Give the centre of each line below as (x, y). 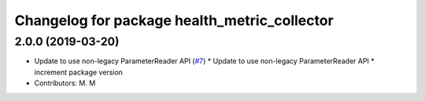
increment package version (79, 72)
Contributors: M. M (65, 83)
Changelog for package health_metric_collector (174, 20)
